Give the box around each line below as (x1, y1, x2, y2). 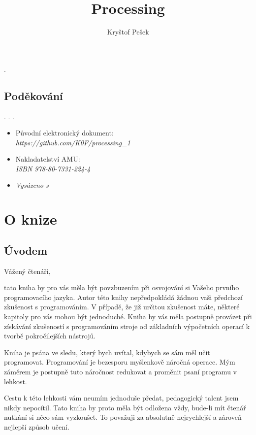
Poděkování (4, 88, 63, 103)
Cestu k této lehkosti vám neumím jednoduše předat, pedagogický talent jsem (4, 393, 239, 403)
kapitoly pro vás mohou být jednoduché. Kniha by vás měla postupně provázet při (4, 311, 252, 322)
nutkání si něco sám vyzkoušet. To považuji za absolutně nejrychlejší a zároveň (4, 412, 242, 422)
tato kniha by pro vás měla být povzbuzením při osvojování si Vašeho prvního (4, 282, 239, 293)
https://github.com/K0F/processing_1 (15, 137, 130, 147)
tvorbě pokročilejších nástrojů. (4, 331, 96, 341)
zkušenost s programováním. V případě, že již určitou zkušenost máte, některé (4, 301, 240, 312)
